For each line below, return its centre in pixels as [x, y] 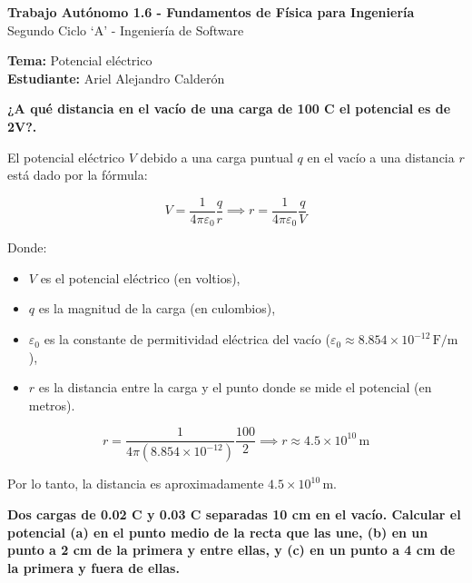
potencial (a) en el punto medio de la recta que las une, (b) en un [218, 532]
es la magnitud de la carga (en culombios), [157, 308]
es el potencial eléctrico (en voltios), [140, 277]
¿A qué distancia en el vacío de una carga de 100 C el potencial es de [229, 109]
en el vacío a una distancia [381, 157]
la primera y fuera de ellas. [93, 567]
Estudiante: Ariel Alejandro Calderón [116, 78]
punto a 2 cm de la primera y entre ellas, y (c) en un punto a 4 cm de [231, 550]
